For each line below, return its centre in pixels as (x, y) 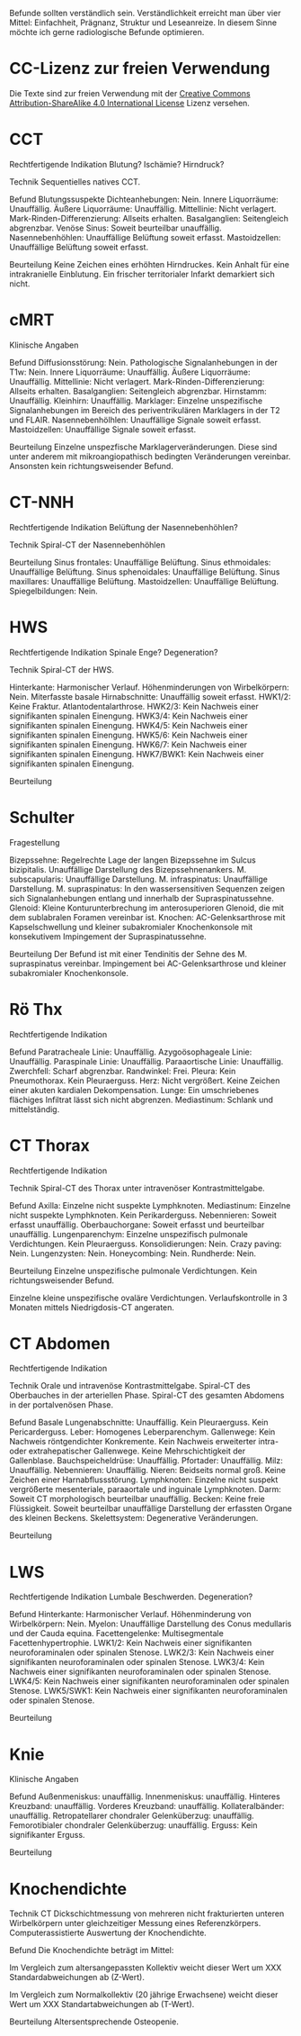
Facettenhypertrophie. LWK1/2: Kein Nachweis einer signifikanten (131, 1643)
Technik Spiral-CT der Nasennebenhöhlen (88, 545)
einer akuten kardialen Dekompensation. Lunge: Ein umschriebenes (134, 1090)
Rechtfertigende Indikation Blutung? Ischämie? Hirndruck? (117, 164)
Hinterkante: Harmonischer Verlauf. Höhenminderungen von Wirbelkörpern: (149, 687)
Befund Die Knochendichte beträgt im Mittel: (92, 1950)
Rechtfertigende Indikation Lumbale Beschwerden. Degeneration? (131, 1597)
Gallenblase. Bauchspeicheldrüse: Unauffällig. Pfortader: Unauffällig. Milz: (146, 1461)
